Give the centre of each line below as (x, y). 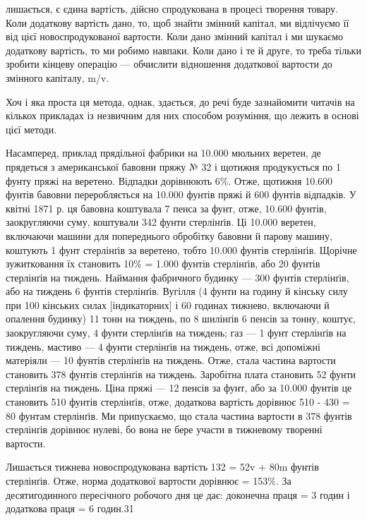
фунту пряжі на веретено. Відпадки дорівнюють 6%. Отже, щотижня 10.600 (169, 180)
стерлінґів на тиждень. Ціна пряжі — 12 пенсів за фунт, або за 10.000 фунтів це (179, 388)
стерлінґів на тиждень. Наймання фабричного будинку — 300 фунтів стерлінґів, (178, 277)
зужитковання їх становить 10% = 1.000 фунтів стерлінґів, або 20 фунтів (163, 264)
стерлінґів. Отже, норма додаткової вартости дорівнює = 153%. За (149, 480)
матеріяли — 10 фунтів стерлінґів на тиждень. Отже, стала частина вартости (171, 360)
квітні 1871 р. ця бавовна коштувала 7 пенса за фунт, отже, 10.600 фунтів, (166, 208)
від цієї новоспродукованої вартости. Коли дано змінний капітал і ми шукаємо (174, 36)
